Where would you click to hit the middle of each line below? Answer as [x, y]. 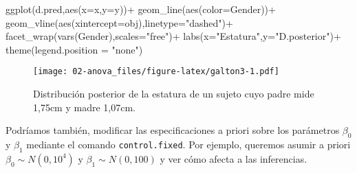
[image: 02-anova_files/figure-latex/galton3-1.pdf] [156, 72]
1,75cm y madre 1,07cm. [84, 107]
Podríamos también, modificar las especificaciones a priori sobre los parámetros [173, 130]
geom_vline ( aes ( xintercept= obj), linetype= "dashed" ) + [119, 22]
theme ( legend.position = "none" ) [74, 49]
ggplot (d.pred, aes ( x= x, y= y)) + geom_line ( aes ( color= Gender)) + [141, 9]
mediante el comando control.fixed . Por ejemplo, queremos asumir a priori [188, 145]
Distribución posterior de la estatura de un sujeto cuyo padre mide [174, 94]
